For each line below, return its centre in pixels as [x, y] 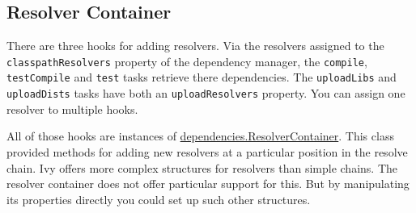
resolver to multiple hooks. [72, 109]
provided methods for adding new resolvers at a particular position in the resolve [207, 151]
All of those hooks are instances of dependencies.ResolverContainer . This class [200, 136]
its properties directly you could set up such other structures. [159, 199]
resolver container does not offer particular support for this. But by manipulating [208, 184]
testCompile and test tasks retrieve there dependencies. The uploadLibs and [202, 77]
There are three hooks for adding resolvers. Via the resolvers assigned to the [195, 46]
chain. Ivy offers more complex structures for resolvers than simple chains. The [202, 167]
